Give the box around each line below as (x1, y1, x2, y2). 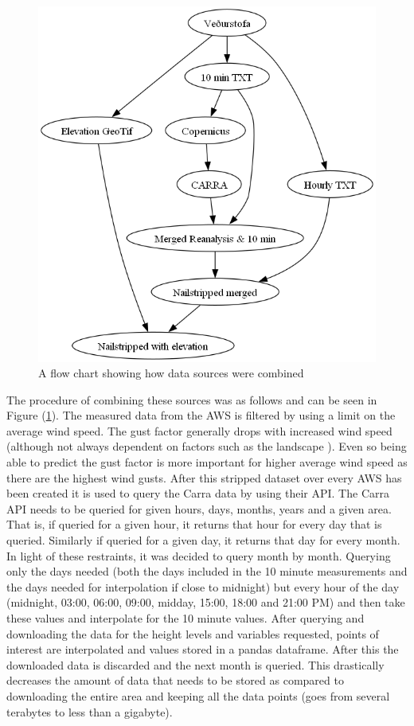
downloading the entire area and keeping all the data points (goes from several (6, 687, 390, 704)
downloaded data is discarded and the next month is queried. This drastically (6, 656, 385, 673)
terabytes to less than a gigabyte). (6, 703, 173, 720)
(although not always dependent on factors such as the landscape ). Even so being (6, 438, 407, 455)
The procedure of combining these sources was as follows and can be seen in (6, 391, 377, 408)
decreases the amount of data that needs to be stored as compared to (6, 672, 344, 689)
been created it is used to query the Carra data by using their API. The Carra (6, 485, 389, 502)
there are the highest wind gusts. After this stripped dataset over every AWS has (6, 469, 402, 486)
